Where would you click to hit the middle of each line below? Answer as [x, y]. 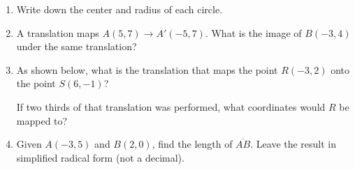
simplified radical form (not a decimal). [100, 157]
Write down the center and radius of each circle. [119, 9]
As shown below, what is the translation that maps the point [147, 69]
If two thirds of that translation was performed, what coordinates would [171, 106]
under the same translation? [77, 46]
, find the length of [192, 144]
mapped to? [42, 120]
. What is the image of [253, 32]
